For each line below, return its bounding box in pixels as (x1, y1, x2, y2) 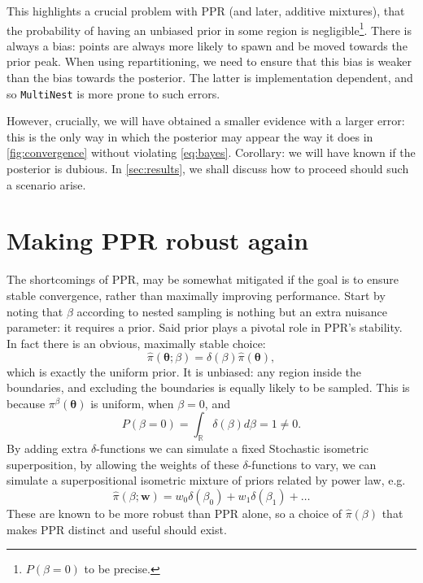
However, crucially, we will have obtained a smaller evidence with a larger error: (7, 112, 405, 129)
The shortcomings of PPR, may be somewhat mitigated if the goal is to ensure (7, 271, 399, 288)
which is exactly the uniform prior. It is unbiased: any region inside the (7, 363, 362, 380)
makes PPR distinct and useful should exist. (7, 520, 227, 537)
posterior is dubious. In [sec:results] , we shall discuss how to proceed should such (7, 160, 409, 177)
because (7, 394, 46, 411)
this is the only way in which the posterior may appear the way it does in (7, 128, 373, 145)
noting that (7, 302, 63, 320)
